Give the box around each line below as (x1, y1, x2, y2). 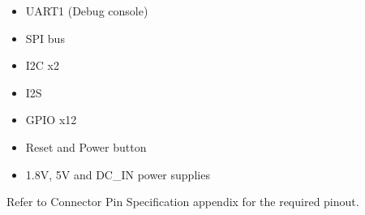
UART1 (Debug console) (25, 2, 148, 19)
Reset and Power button (25, 138, 147, 155)
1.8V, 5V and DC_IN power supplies (25, 166, 210, 183)
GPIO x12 (25, 111, 77, 128)
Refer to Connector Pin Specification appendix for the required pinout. (6, 193, 359, 210)
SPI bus (25, 29, 65, 46)
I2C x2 (25, 57, 60, 74)
